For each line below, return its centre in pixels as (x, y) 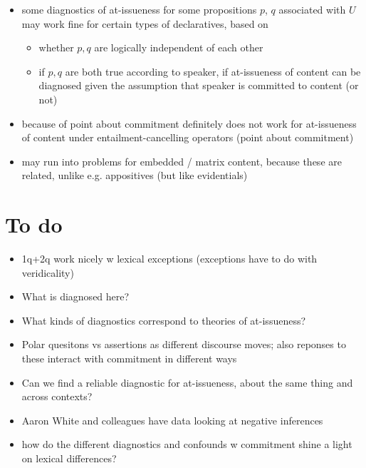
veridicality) (48, 272)
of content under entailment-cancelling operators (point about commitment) (188, 137)
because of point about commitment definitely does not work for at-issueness (189, 123)
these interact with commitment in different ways (129, 358)
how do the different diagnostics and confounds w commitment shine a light (187, 444)
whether (56, 47)
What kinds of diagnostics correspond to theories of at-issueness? (164, 320)
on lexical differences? (69, 458)
